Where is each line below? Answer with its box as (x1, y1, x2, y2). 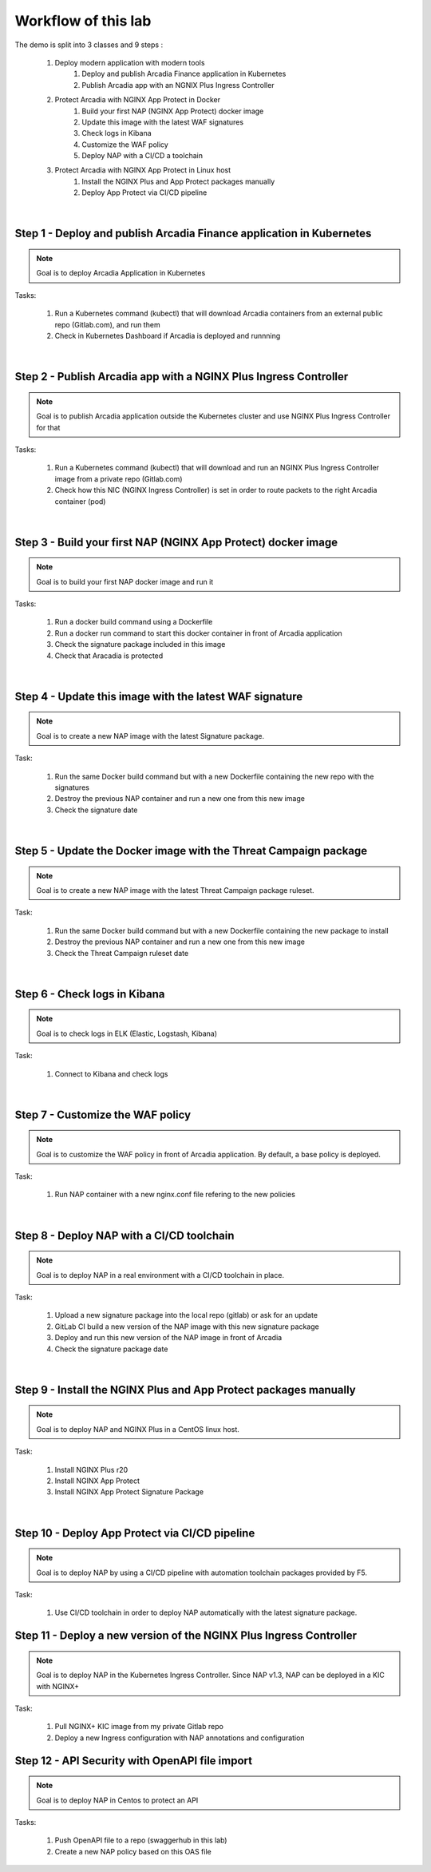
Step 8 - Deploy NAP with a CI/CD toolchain (14, 1228, 235, 1242)
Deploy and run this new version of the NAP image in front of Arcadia (54, 1333, 283, 1343)
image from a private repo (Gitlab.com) (54, 474, 183, 483)
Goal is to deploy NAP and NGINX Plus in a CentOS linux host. (36, 1424, 239, 1434)
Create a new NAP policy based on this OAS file (54, 1846, 212, 1856)
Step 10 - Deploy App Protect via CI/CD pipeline (14, 1526, 255, 1540)
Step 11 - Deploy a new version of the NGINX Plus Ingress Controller (14, 1629, 358, 1643)
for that (36, 422, 61, 432)
